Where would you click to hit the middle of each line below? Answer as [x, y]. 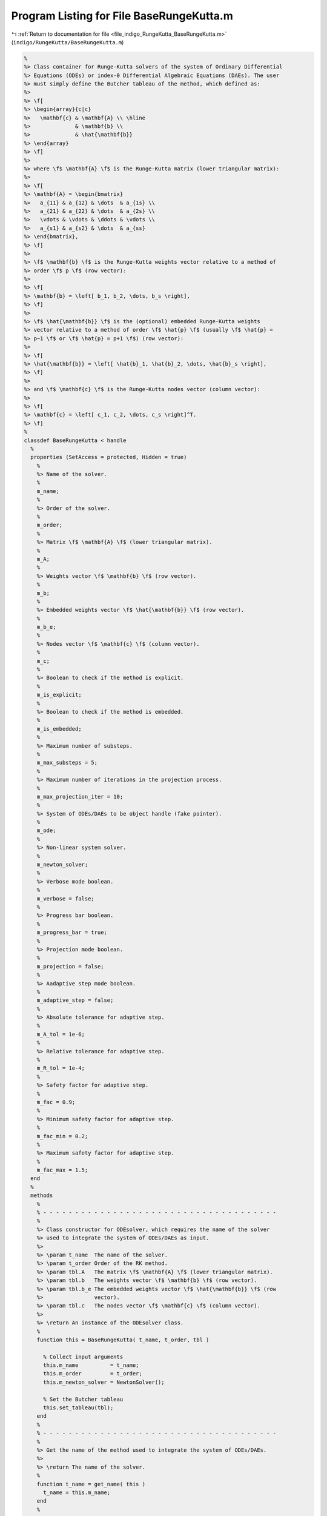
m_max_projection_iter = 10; [80, 797]
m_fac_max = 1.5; [62, 1170]
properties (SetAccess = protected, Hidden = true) [109, 457]
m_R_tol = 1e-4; [61, 1068]
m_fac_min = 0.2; [62, 1136]
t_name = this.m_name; [77, 1492]
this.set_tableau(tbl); [78, 1408]
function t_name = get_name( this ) [91, 1484]
